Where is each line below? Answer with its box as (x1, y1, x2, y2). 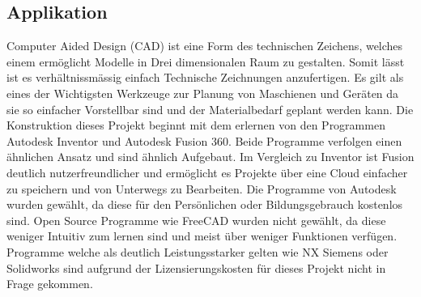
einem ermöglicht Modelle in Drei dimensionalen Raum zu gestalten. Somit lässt (6, 53, 405, 70)
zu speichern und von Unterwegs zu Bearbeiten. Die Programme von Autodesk (6, 180, 397, 197)
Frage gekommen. (6, 275, 93, 292)
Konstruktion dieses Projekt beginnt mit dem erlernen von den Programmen (6, 117, 385, 134)
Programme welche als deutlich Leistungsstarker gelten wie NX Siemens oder (6, 243, 389, 260)
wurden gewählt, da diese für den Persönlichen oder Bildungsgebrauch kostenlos (6, 196, 403, 213)
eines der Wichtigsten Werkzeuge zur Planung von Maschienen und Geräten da (6, 84, 399, 101)
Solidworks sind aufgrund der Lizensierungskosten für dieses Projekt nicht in (6, 259, 386, 276)
